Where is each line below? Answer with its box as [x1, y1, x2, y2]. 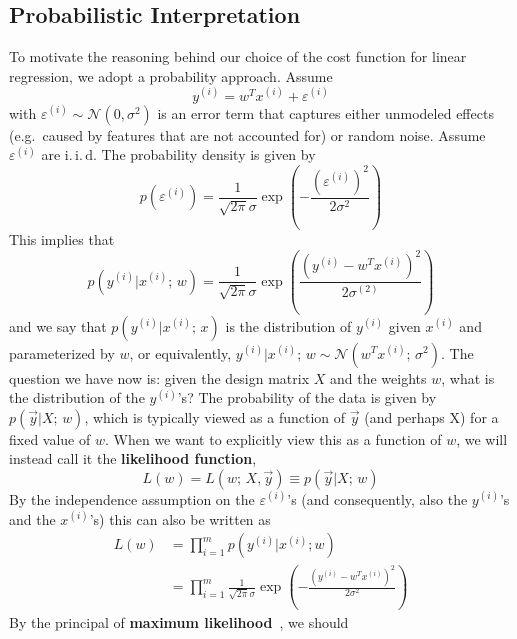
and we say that [9, 315, 107, 336]
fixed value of [9, 428, 91, 449]
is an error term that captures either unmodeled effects [157, 102, 494, 123]
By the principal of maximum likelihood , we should [9, 611, 349, 632]
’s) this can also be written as [89, 508, 271, 529]
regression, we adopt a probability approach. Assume [9, 65, 333, 86]
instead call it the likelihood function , [9, 448, 257, 469]
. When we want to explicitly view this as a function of [104, 428, 442, 449]
